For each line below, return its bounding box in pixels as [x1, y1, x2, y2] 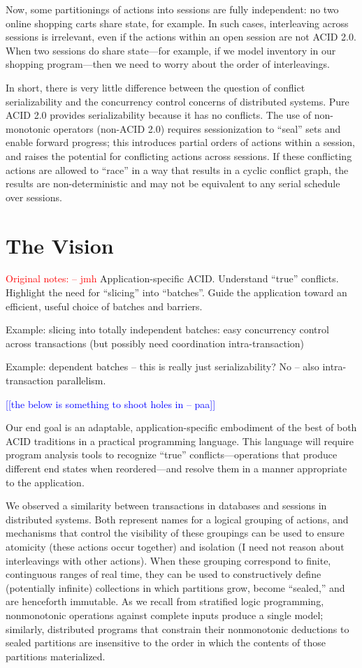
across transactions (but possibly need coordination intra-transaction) [6, 335, 304, 350]
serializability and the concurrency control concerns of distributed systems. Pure [6, 94, 349, 108]
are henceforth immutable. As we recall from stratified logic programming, [6, 594, 324, 609]
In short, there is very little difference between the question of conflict [6, 80, 305, 94]
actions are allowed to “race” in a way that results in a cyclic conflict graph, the [6, 162, 349, 177]
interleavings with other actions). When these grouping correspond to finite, [6, 553, 331, 567]
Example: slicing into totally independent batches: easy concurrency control [6, 322, 329, 337]
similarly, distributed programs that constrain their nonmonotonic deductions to [6, 621, 349, 636]
